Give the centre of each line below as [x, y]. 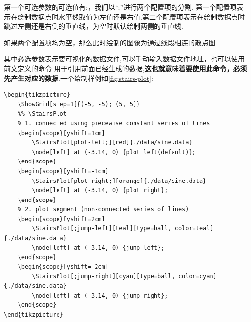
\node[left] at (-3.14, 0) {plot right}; [100, 191]
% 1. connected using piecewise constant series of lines [114, 123]
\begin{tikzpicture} [37, 95]
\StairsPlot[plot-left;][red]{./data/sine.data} [112, 143]
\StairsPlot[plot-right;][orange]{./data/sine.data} [119, 181]
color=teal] [194, 229]
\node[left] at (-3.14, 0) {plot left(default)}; [114, 152]
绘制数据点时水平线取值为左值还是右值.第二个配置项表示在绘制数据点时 [131, 16]
